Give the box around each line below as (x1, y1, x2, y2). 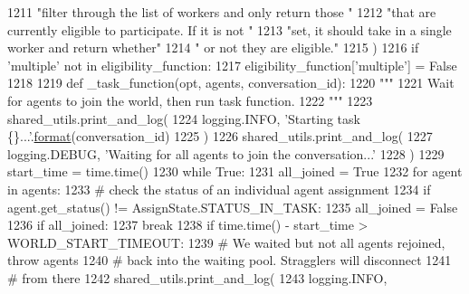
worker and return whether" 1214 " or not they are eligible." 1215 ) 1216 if (7, 38, 419, 57)
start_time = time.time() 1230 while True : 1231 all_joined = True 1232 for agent (7, 162, 463, 181)
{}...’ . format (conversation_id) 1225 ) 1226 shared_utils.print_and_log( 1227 (7, 127, 433, 146)
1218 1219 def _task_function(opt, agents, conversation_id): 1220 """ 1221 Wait (7, 73, 455, 92)
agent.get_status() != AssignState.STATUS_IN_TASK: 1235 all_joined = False (7, 197, 458, 216)
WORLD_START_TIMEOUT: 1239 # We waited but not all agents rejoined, (7, 232, 445, 251)
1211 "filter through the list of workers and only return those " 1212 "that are (7, 3, 436, 21)
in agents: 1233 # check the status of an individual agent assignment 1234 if (7, 179, 431, 198)
